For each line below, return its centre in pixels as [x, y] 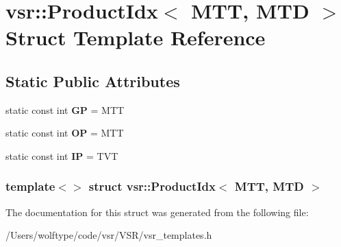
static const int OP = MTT [65, 133]
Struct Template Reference [136, 37]
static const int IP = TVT [62, 155]
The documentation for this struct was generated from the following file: [157, 212]
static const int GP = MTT [65, 109]
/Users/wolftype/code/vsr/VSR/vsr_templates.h [109, 235]
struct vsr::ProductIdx [152, 186]
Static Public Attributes [93, 81]
